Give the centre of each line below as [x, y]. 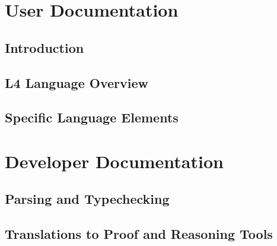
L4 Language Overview [77, 82]
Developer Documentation [114, 161]
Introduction [44, 47]
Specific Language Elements [92, 117]
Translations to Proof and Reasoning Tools [139, 234]
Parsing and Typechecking [87, 199]
